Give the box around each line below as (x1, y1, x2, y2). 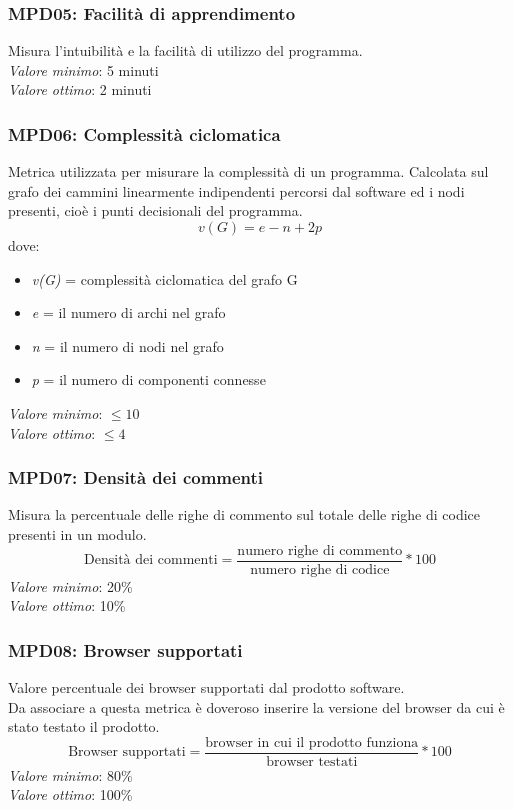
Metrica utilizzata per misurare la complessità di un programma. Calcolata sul (8, 161, 489, 182)
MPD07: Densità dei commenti (8, 465, 264, 490)
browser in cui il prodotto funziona (205, 735, 419, 750)
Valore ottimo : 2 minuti (8, 79, 152, 100)
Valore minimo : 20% (8, 575, 133, 596)
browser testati (266, 754, 358, 769)
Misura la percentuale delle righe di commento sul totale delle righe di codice (8, 504, 481, 525)
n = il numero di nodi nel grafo (31, 335, 224, 356)
